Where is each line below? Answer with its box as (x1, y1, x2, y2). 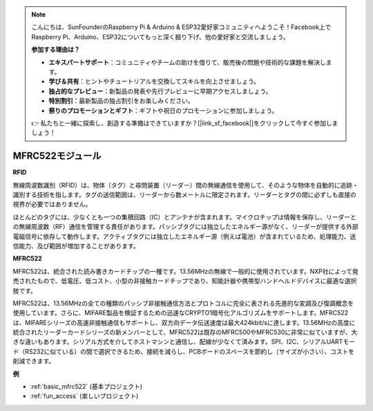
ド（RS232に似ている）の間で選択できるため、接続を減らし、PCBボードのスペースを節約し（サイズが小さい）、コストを (12, 347, 355, 355)
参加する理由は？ (31, 46, 80, 54)
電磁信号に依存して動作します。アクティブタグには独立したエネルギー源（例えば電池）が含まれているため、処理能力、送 (12, 232, 356, 241)
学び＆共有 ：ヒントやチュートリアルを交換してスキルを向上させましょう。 (48, 77, 260, 86)
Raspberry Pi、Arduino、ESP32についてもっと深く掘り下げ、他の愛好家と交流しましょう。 (31, 32, 289, 41)
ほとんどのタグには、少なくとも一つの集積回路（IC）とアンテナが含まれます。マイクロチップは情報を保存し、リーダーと (12, 212, 357, 221)
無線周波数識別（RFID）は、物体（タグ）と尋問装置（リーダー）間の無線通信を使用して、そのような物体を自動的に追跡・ (12, 181, 359, 189)
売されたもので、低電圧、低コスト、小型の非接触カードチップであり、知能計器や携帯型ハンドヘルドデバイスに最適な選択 (12, 277, 357, 285)
